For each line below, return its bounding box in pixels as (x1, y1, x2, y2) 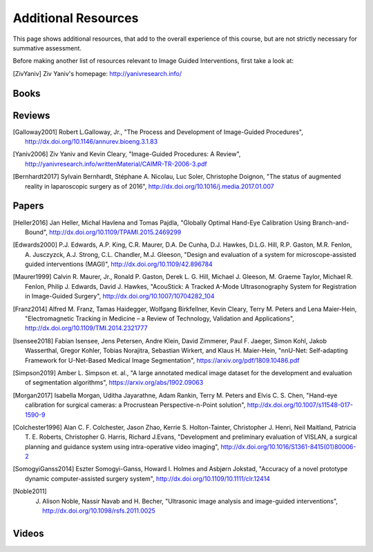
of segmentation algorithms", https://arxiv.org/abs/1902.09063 (25, 379, 204, 387)
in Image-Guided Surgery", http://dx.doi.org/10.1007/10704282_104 (25, 292, 215, 301)
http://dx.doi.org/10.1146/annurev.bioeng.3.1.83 (25, 137, 158, 146)
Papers (12, 200, 44, 212)
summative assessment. (12, 44, 82, 52)
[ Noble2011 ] (12, 487, 48, 495)
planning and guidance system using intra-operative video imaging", (25, 442, 220, 450)
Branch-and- (312, 218, 350, 227)
